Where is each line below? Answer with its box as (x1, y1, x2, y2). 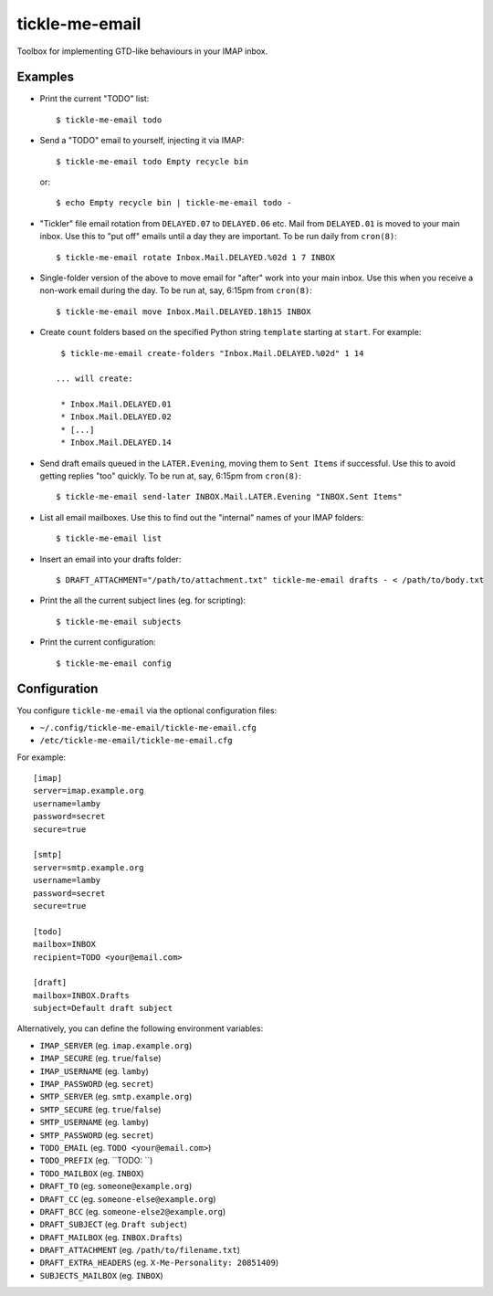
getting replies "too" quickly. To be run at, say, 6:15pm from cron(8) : (39, 470, 301, 481)
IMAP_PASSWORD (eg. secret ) (39, 1079, 154, 1090)
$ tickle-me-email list (56, 533, 163, 543)
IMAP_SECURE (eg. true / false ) (39, 1053, 162, 1064)
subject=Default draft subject (33, 1003, 173, 1014)
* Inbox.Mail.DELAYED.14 (60, 437, 173, 448)
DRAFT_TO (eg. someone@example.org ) (39, 1181, 193, 1192)
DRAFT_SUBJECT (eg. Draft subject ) (39, 1219, 187, 1230)
